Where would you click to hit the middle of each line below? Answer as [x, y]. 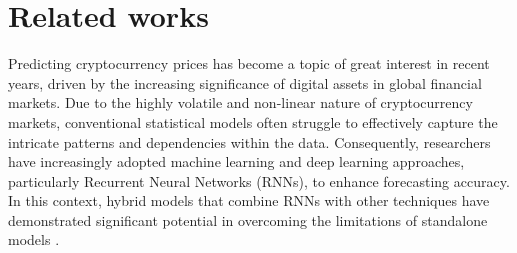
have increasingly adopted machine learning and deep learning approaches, [236, 161]
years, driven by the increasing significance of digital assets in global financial [245, 82]
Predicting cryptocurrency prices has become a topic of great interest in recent [249, 63]
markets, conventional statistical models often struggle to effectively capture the [253, 121]
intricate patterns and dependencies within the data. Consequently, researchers [249, 141]
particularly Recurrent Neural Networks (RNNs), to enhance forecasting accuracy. [259, 180]
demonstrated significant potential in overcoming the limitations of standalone [248, 219]
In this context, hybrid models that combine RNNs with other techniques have [249, 200]
